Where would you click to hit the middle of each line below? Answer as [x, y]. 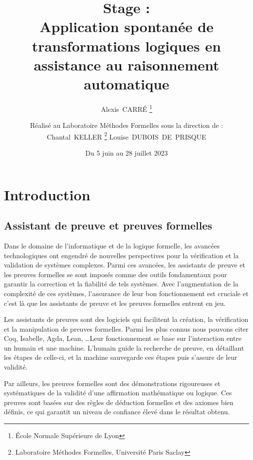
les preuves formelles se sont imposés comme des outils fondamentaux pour [116, 274]
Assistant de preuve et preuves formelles [108, 225]
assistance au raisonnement [126, 64]
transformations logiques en [126, 45]
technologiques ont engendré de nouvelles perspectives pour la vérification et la [121, 255]
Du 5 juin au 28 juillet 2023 [126, 152]
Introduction [47, 194]
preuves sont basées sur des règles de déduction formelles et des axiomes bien [119, 402]
